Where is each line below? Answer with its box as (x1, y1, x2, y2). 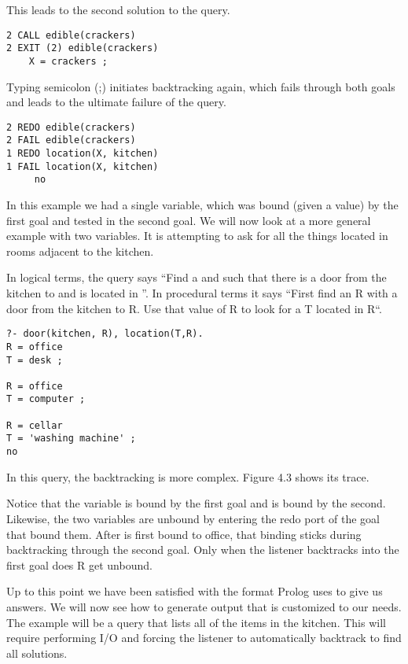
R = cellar (6, 419, 63, 431)
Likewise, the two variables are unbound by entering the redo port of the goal (6, 510, 380, 526)
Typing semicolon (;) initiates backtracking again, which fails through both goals (6, 78, 395, 94)
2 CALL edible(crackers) (6, 29, 136, 41)
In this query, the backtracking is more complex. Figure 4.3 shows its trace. (6, 468, 369, 485)
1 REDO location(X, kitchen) (6, 148, 159, 160)
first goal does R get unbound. (6, 556, 153, 573)
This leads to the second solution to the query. (6, 2, 230, 17)
